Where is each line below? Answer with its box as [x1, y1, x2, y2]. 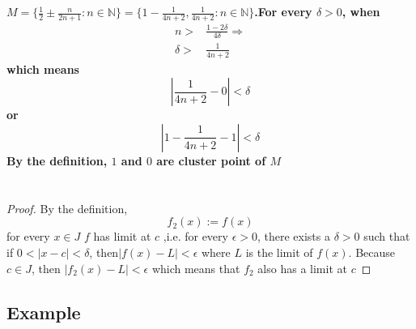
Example [6, 299, 81, 324]
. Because [348, 243, 396, 260]
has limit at [93, 228, 151, 245]
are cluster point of [156, 152, 266, 169]
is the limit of [245, 243, 313, 260]
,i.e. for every [163, 228, 228, 245]
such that [363, 228, 410, 245]
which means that [151, 259, 240, 276]
